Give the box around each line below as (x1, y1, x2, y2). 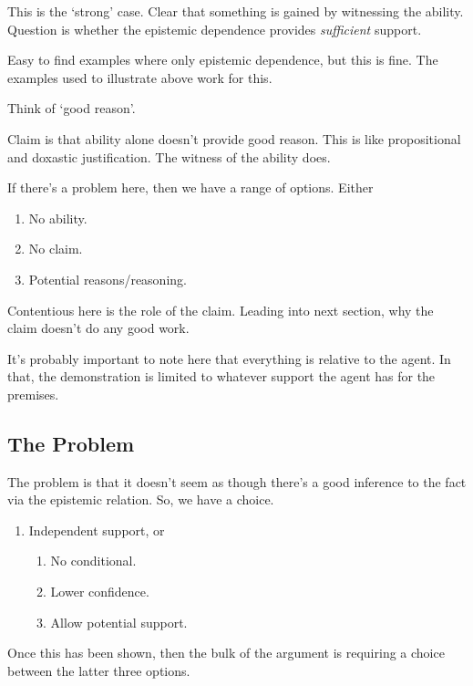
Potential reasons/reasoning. (28, 269, 187, 288)
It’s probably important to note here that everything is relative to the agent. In (7, 348, 451, 368)
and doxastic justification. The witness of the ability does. (7, 147, 331, 166)
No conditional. (50, 551, 137, 570)
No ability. (28, 208, 87, 227)
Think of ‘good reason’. (7, 99, 136, 118)
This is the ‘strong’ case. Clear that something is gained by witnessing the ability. (7, 2, 464, 20)
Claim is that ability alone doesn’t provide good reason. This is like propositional (7, 129, 461, 148)
